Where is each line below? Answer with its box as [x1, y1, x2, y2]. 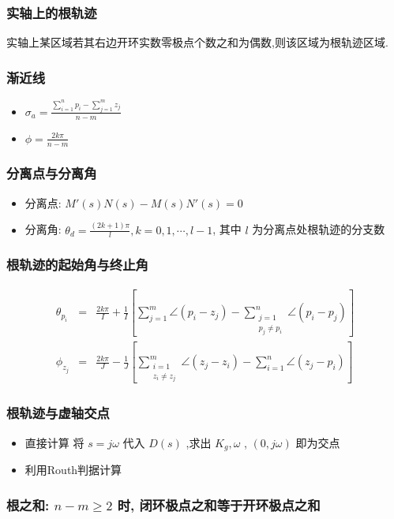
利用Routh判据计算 [24, 461, 122, 478]
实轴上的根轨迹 [6, 2, 97, 22]
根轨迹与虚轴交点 [6, 403, 110, 423]
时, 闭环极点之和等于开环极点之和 [117, 495, 321, 514]
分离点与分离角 [6, 163, 97, 183]
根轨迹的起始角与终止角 [6, 255, 148, 274]
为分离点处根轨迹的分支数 [252, 221, 385, 237]
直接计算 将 [24, 434, 84, 450]
